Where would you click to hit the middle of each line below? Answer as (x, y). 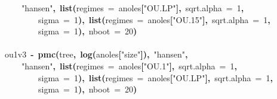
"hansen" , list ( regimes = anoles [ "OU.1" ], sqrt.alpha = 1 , (129, 66)
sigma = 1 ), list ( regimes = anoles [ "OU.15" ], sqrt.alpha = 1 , (154, 19)
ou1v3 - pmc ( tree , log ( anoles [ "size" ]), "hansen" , (96, 54)
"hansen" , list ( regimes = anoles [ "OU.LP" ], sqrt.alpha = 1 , (133, 8)
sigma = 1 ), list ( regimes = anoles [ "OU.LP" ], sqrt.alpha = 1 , (156, 77)
